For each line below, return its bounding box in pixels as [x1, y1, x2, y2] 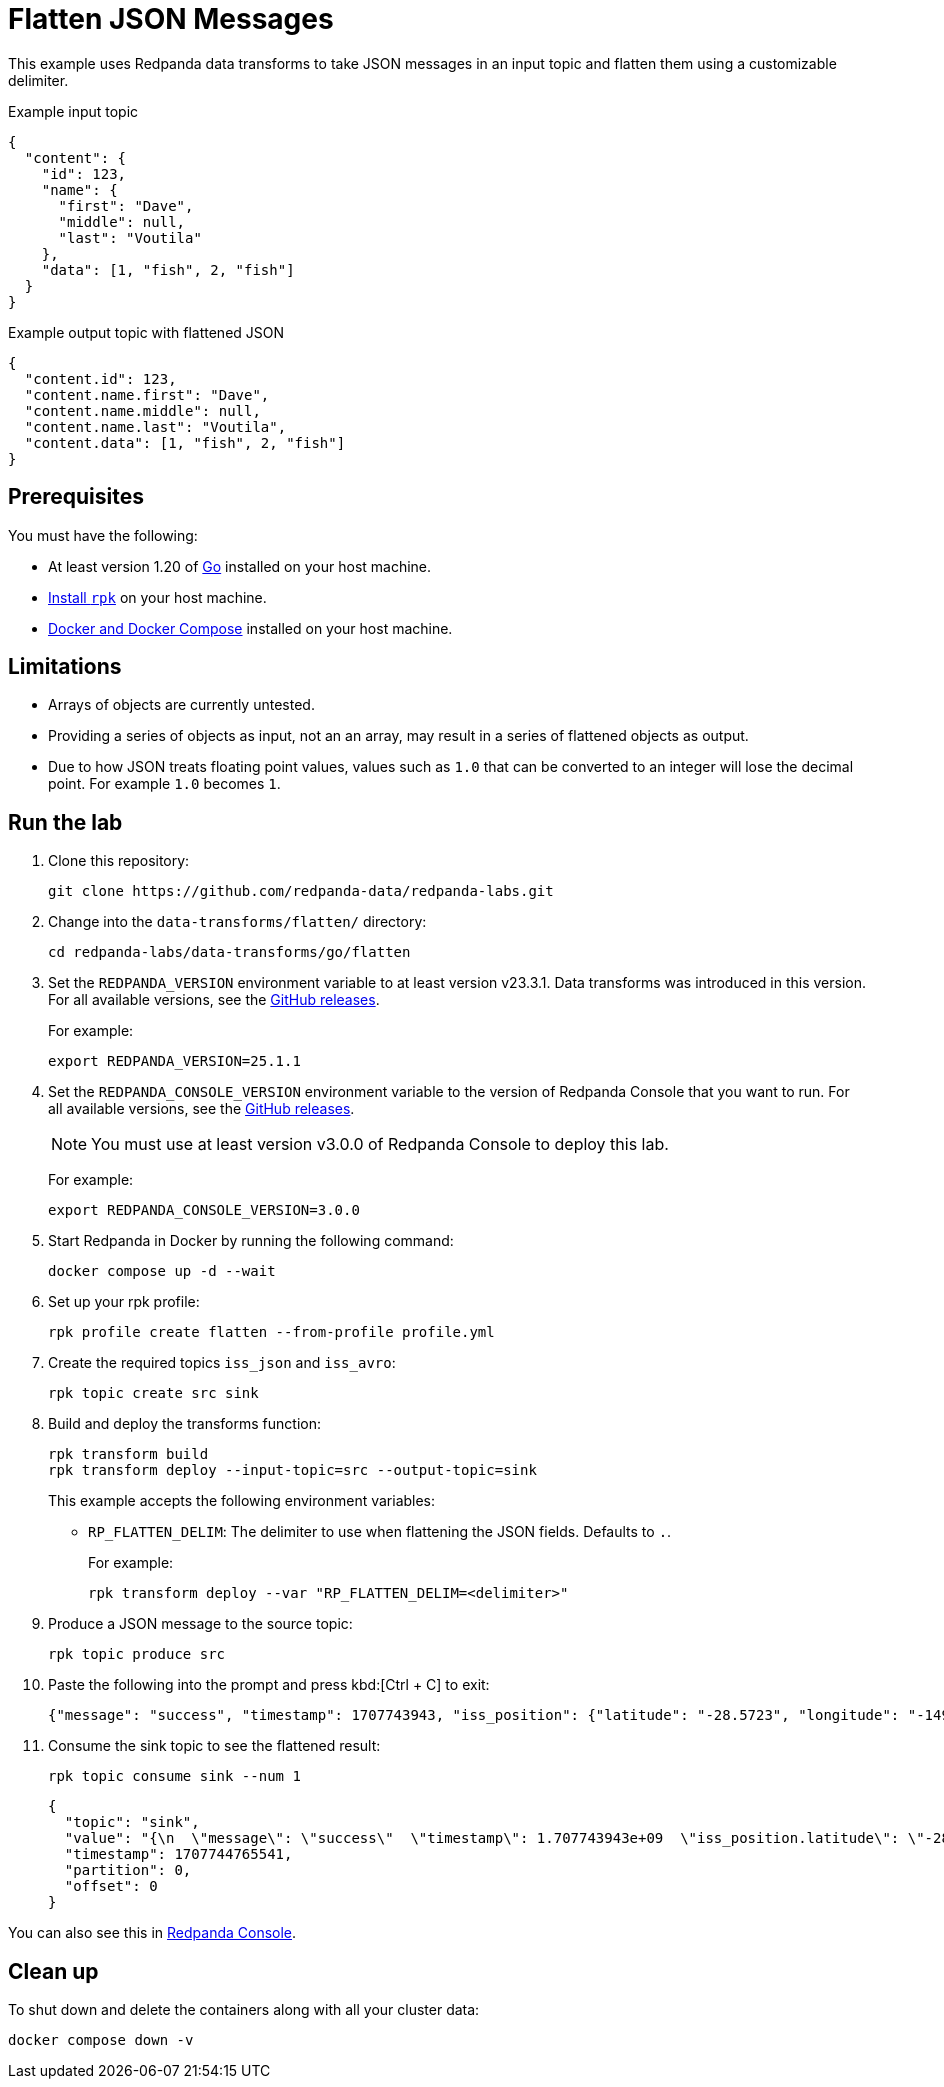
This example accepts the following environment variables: [48, 1492, 436, 1510]
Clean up [8, 1958, 99, 1984]
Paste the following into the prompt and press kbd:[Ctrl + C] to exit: [48, 1676, 490, 1694]
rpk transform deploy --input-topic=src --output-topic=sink [48, 1462, 537, 1479]
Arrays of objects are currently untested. [48, 696, 315, 714]
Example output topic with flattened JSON [8, 323, 285, 341]
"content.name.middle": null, [24, 402, 261, 419]
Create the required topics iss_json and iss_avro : [48, 1354, 396, 1372]
